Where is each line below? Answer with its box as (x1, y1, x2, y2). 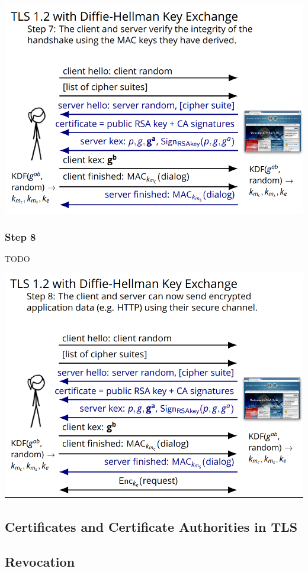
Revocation (5, 552, 75, 570)
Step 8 (5, 230, 36, 244)
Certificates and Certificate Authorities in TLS (5, 517, 298, 535)
